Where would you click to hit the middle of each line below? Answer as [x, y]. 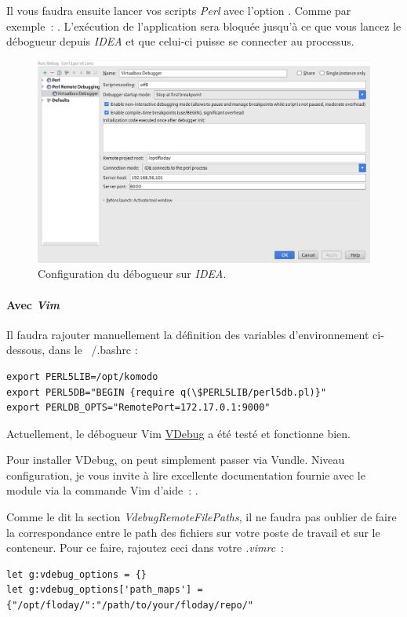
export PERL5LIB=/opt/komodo [82, 376]
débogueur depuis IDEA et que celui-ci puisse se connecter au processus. [180, 41]
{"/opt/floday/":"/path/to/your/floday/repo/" [130, 606]
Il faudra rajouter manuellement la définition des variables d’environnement [188, 334]
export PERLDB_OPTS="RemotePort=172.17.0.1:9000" [138, 408]
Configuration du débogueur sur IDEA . [132, 274]
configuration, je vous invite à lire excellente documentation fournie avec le [186, 475]
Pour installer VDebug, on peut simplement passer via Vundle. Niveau [176, 460]
